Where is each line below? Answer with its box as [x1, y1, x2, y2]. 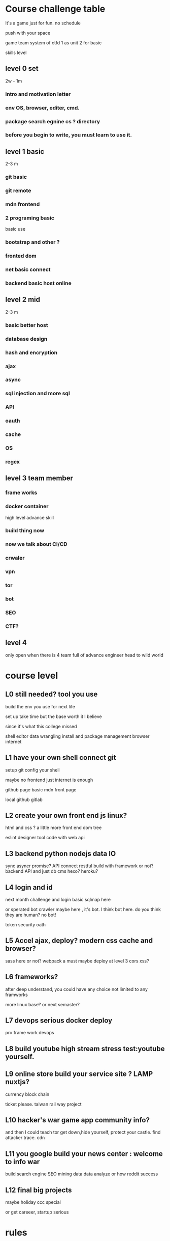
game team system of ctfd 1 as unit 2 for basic [5, 39, 102, 46]
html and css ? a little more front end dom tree [5, 824, 102, 831]
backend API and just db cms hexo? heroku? [5, 868, 98, 874]
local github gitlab [5, 796, 43, 803]
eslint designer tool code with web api [5, 835, 85, 841]
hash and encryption [5, 349, 58, 356]
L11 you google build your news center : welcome [5, 1149, 163, 1158]
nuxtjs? [5, 1078, 29, 1086]
